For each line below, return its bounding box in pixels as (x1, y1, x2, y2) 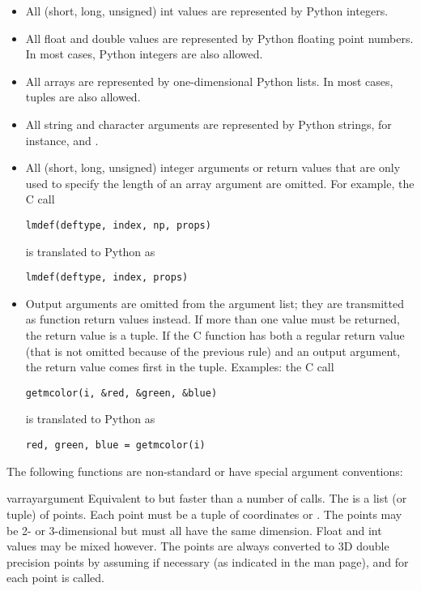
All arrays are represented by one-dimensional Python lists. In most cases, (25, 72, 393, 89)
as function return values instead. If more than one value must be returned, (25, 310, 400, 328)
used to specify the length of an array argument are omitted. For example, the (25, 174, 415, 191)
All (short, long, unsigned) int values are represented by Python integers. (25, 2, 389, 19)
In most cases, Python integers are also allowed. (25, 45, 263, 62)
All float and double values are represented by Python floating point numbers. (25, 29, 414, 46)
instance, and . (25, 131, 99, 148)
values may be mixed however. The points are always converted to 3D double (6, 537, 389, 555)
